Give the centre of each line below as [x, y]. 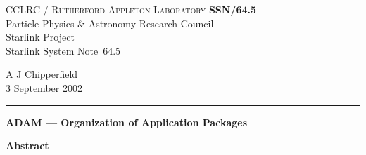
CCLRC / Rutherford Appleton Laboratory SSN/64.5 [131, 9]
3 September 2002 [44, 87]
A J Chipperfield [42, 74]
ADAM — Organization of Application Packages [126, 122]
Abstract [27, 146]
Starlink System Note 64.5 [63, 50]
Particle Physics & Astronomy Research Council [110, 23]
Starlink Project [40, 37]
